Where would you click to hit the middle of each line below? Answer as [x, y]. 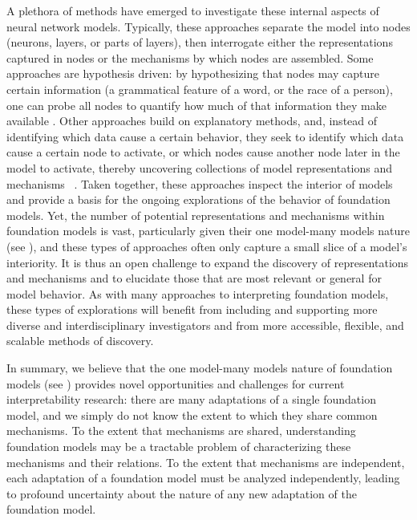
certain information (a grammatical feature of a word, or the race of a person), [200, 89]
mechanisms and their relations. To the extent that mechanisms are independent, [206, 462]
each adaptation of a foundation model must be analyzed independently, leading [203, 478]
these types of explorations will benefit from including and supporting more [192, 309]
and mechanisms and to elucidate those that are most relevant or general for [194, 278]
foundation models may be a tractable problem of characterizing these [179, 447]
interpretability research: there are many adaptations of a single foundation [191, 399]
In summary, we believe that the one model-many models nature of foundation [200, 368]
